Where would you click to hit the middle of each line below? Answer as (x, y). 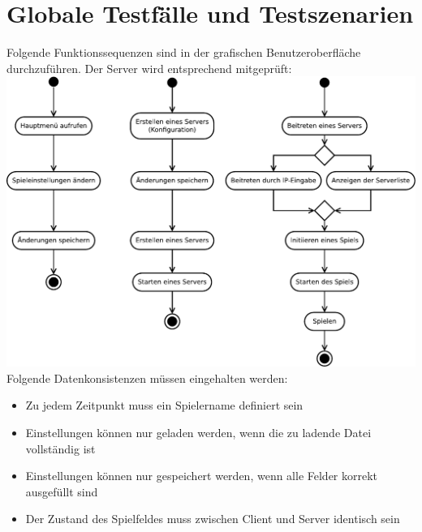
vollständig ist (60, 448)
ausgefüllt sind (62, 491)
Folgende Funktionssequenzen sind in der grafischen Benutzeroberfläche (184, 52)
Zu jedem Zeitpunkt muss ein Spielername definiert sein (164, 405)
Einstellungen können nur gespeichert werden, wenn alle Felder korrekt (202, 476)
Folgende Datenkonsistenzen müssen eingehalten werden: (147, 378)
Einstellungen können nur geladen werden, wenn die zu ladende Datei (198, 432)
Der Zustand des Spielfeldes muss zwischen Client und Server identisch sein (213, 519)
